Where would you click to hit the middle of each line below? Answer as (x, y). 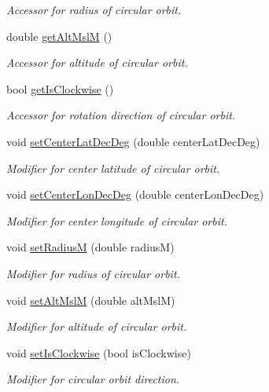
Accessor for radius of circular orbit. (94, 9)
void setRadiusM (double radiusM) (90, 247)
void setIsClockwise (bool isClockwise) (99, 352)
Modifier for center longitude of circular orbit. (117, 220)
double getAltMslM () (59, 36)
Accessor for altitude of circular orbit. (97, 62)
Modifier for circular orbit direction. (93, 379)
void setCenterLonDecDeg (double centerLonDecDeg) (135, 194)
